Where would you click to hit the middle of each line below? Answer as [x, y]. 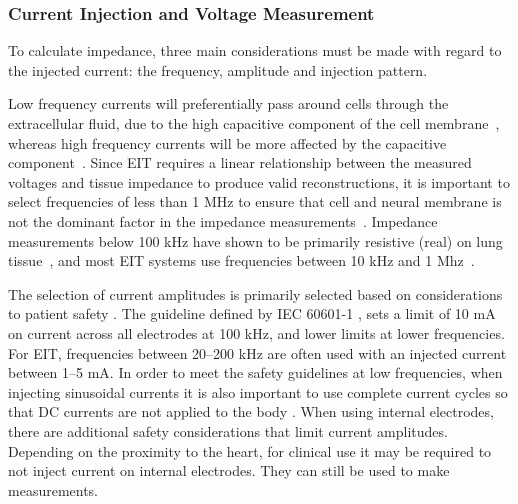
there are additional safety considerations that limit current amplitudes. [228, 430]
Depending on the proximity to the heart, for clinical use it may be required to [250, 450]
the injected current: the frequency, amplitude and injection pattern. [218, 69]
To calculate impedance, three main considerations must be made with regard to [255, 50]
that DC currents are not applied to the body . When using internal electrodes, [251, 411]
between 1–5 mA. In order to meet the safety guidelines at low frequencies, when [255, 372]
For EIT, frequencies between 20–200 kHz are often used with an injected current [257, 352]
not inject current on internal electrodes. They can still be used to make [229, 470]
